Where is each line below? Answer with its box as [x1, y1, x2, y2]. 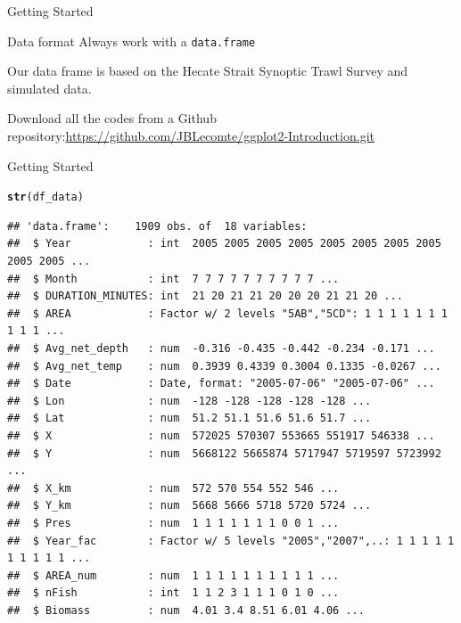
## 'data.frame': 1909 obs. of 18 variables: [7, 219, 308, 233]
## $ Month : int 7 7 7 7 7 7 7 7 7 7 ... [7, 272, 340, 285]
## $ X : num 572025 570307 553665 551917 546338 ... [7, 430, 435, 442]
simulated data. [7, 78, 92, 97]
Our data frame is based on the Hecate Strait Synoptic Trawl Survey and [7, 61, 408, 80]
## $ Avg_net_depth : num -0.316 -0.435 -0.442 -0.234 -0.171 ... [7, 342, 435, 356]
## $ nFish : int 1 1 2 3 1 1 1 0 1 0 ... [7, 586, 340, 600]
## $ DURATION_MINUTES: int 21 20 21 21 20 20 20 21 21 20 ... [7, 290, 403, 303]
